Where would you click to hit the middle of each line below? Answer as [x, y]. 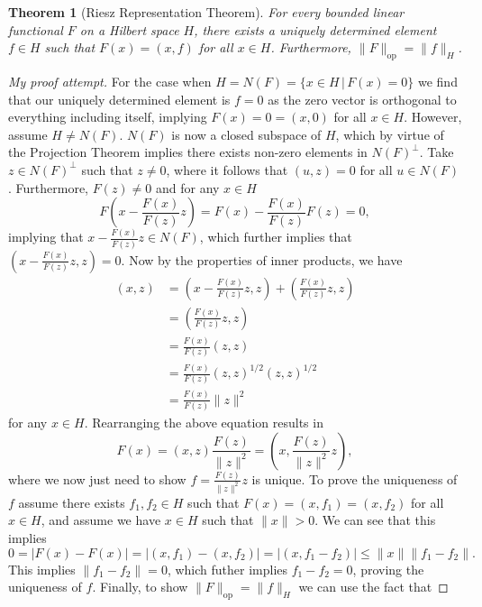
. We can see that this [375, 520]
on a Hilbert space [129, 29]
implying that [46, 237]
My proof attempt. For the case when [110, 81]
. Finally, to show [140, 587]
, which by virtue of [390, 134]
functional [36, 29]
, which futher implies [227, 569]
